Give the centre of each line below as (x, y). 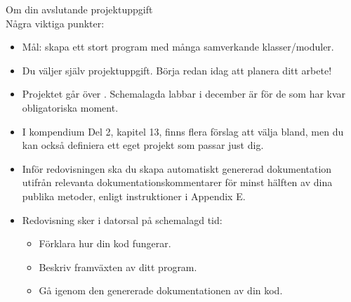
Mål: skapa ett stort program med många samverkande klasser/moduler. (178, 47)
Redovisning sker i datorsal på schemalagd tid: (122, 219)
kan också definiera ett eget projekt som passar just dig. (143, 145)
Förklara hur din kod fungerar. (105, 243)
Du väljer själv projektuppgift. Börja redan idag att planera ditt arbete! (177, 70)
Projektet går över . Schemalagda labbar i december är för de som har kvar (184, 94)
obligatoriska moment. (70, 107)
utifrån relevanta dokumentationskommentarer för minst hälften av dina (177, 182)
